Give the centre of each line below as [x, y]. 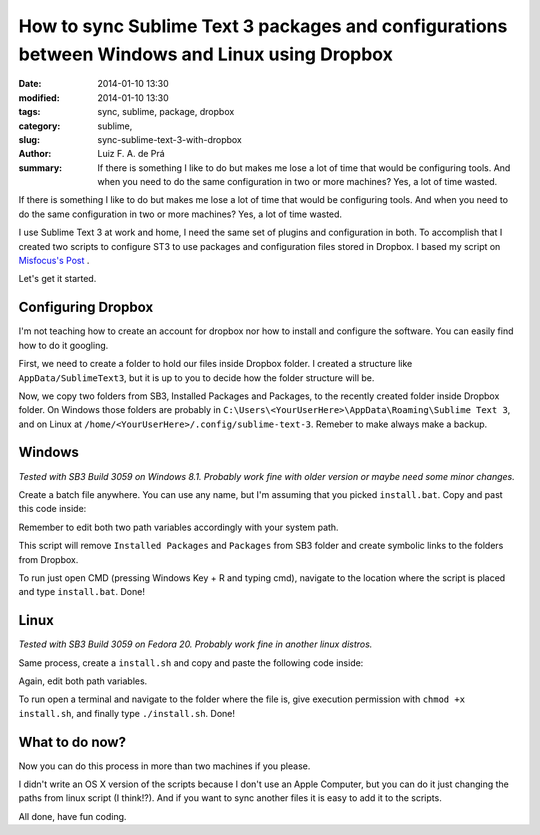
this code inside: [52, 509]
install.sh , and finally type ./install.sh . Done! [126, 713]
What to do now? [72, 741]
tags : [29, 112]
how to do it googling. [63, 345]
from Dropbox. [48, 559]
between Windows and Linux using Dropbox [206, 54]
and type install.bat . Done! [81, 592]
